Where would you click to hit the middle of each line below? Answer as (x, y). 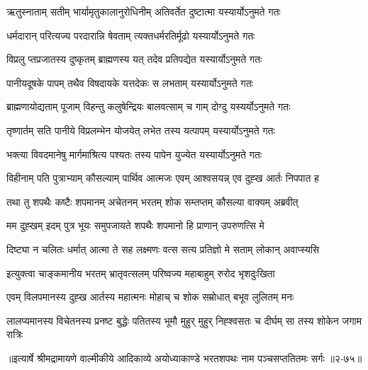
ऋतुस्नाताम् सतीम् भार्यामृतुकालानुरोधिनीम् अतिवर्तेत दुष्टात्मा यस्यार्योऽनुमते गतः (144, 11)
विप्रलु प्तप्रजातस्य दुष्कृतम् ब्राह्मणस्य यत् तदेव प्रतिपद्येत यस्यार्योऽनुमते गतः (134, 59)
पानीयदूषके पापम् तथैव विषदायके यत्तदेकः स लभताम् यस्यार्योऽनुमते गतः (130, 82)
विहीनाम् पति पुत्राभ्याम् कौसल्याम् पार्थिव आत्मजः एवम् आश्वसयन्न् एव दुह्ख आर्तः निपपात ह (163, 178)
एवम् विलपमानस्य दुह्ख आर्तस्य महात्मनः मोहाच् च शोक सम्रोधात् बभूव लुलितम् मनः (150, 297)
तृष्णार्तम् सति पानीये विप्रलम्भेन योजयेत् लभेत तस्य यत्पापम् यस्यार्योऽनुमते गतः (141, 130)
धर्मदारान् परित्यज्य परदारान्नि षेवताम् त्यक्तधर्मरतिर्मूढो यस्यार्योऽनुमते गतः (131, 35)
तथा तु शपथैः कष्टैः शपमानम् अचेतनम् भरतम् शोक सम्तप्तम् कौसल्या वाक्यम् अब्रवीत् (152, 201)
